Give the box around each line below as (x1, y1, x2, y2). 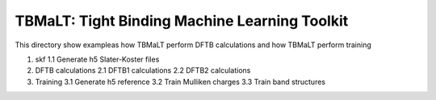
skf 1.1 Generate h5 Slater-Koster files (35, 54, 160, 64)
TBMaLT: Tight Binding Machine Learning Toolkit (15, 12, 349, 30)
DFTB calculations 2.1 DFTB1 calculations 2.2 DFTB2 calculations (35, 66, 251, 75)
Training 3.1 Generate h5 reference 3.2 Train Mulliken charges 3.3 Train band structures (35, 77, 326, 86)
